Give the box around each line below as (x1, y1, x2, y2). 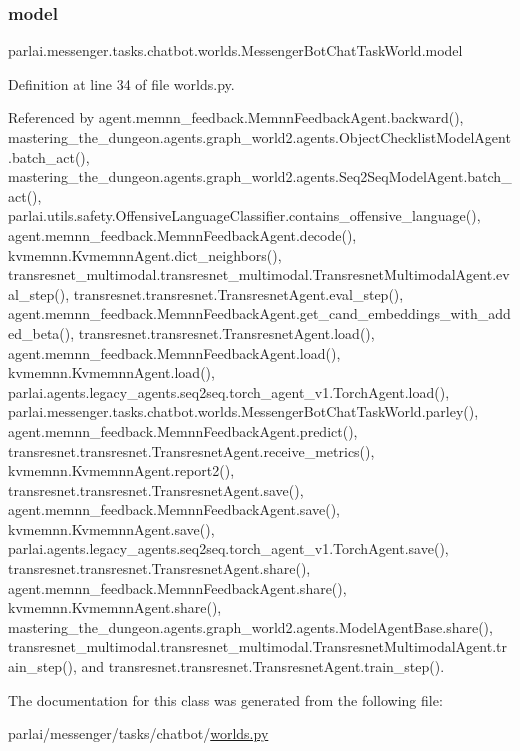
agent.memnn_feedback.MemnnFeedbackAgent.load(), (8, 342, 341, 363)
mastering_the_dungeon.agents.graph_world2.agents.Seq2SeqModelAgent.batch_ (8, 166, 512, 187)
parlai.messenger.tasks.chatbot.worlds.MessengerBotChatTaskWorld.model (8, 40, 463, 61)
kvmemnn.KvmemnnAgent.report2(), (8, 460, 235, 481)
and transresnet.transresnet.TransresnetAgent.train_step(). (81, 656, 445, 677)
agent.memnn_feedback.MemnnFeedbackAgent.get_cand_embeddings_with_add (8, 303, 511, 324)
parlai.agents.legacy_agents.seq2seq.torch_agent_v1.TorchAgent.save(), (8, 538, 449, 559)
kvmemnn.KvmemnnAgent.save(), (8, 518, 215, 539)
